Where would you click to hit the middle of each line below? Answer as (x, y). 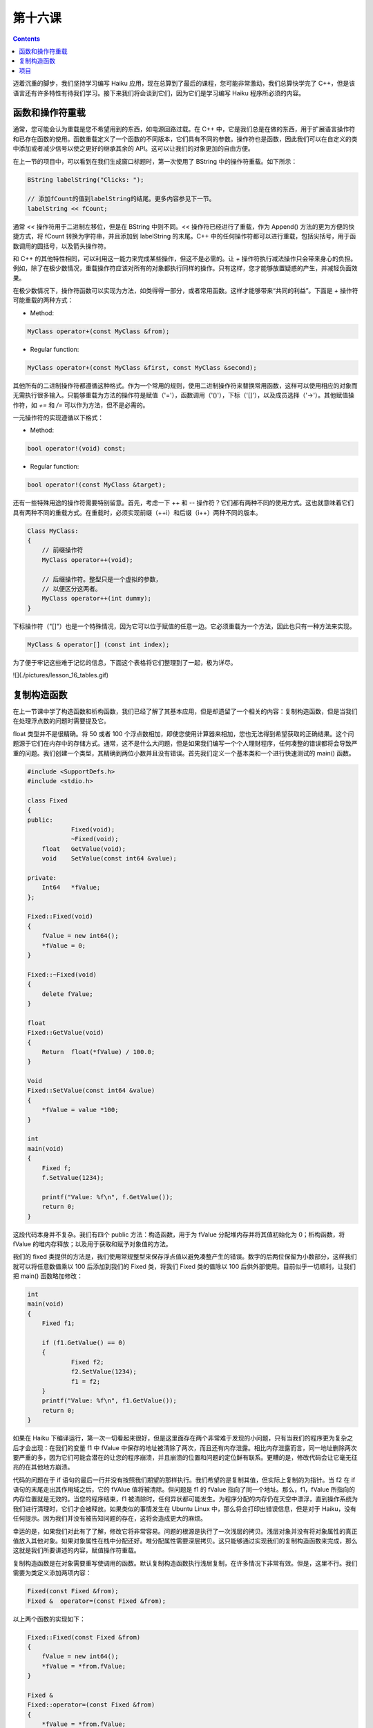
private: (42, 877)
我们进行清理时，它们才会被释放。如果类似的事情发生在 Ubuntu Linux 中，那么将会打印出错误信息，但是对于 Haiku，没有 (185, 1509)
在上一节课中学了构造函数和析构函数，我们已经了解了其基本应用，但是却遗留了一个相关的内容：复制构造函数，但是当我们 (185, 711)
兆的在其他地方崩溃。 (43, 1467)
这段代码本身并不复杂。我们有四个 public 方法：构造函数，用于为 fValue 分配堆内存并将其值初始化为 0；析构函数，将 (179, 1234)
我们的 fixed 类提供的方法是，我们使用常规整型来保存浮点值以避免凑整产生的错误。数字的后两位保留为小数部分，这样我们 (185, 1257)
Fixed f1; (58, 1323)
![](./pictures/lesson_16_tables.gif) (61, 675)
